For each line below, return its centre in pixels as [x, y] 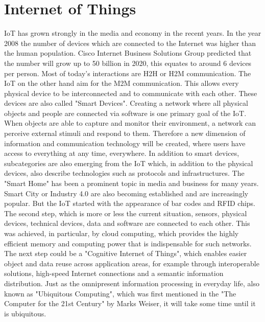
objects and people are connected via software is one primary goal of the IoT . [125, 113]
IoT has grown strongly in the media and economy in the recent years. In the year [133, 33]
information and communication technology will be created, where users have [125, 143]
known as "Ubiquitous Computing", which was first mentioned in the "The [120, 293]
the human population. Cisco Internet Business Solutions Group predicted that [128, 53]
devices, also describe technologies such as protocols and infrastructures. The [124, 173]
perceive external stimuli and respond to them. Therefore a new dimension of [125, 133]
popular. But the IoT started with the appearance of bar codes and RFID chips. [130, 203]
